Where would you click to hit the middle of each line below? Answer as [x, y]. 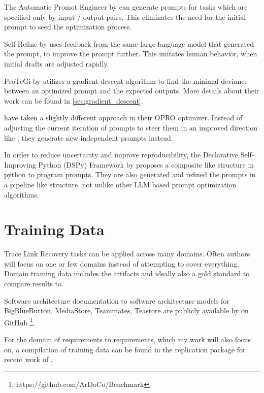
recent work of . [28, 359]
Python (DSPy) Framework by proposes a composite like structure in [146, 164]
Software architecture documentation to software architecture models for [117, 300]
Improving [20, 164]
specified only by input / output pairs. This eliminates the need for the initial [125, 17]
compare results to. [34, 283]
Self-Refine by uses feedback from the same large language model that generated [129, 43]
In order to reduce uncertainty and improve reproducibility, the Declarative [121, 155]
